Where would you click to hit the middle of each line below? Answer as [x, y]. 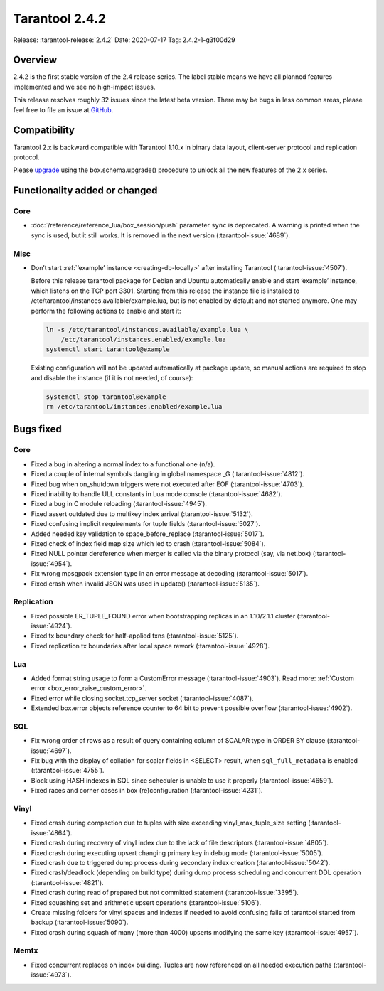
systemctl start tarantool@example [108, 349]
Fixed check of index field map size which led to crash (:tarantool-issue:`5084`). [148, 543]
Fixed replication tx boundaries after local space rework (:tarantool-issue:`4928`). [150, 646]
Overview [35, 60]
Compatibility [44, 130]
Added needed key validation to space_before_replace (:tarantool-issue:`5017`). [148, 534]
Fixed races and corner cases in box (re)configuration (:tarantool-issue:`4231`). [147, 791]
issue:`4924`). [52, 626]
